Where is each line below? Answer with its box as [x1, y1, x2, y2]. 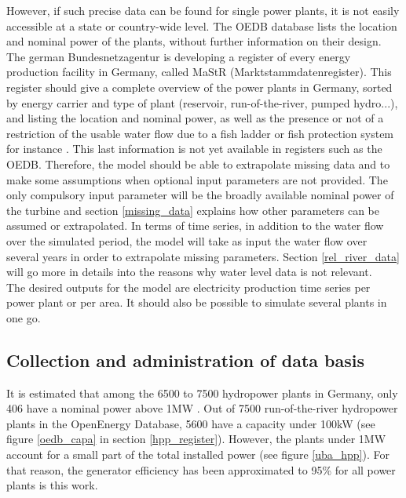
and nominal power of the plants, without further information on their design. [6, 33, 382, 49]
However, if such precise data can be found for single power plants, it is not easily [6, 2, 400, 18]
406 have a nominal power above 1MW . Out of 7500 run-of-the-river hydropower [6, 400, 398, 416]
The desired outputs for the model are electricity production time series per [6, 278, 371, 295]
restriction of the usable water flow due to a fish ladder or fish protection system [6, 125, 394, 141]
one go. [6, 309, 41, 325]
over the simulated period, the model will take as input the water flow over [6, 232, 368, 249]
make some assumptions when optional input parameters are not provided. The [6, 171, 388, 187]
